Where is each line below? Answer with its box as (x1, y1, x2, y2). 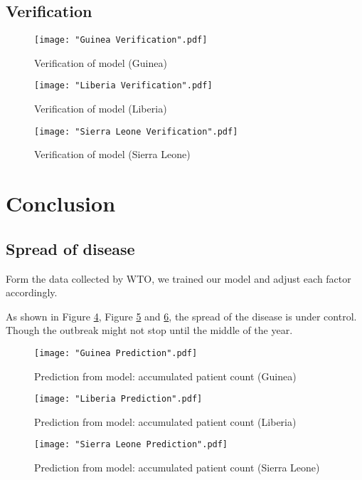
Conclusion (6, 189, 116, 218)
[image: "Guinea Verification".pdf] (34, 35, 208, 46)
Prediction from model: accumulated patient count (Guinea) (34, 368, 297, 383)
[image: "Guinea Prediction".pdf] (34, 348, 198, 358)
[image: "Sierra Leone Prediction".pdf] (34, 439, 228, 450)
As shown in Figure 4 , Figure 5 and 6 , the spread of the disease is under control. (6, 308, 357, 323)
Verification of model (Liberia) (34, 101, 167, 116)
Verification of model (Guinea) (34, 55, 167, 70)
